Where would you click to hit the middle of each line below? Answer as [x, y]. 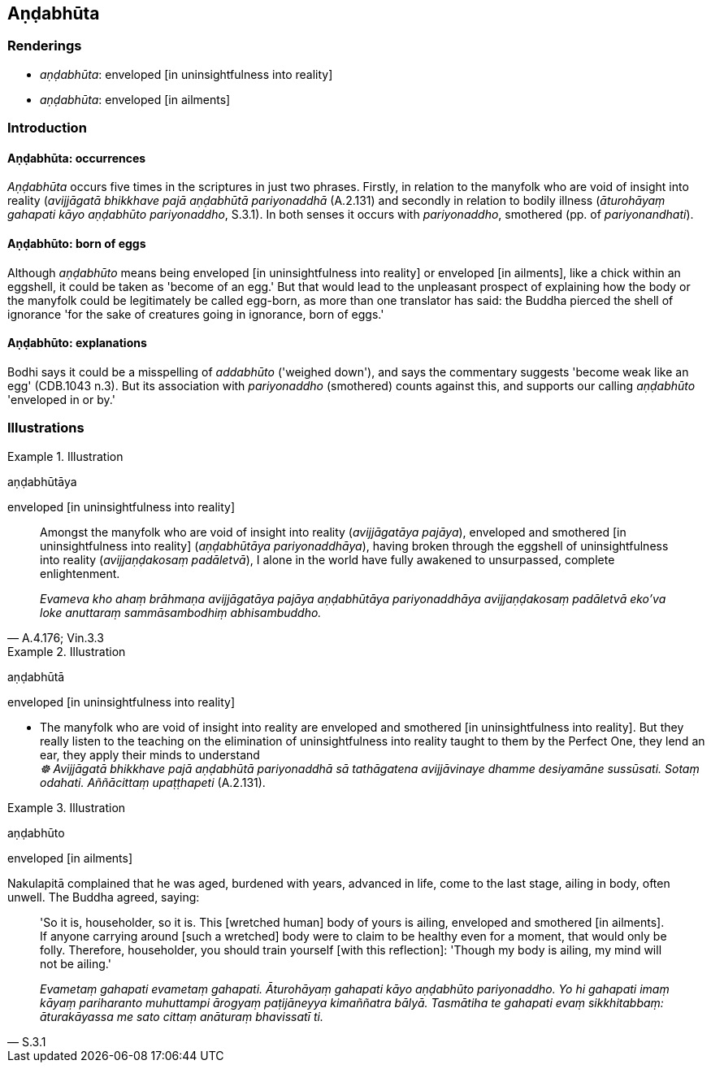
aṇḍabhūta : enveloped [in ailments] [135, 99]
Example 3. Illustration [67, 807]
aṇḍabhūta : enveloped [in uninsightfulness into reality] [186, 74]
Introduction [47, 128]
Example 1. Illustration [65, 456]
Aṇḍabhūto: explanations [77, 343]
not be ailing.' [76, 963]
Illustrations [46, 428]
